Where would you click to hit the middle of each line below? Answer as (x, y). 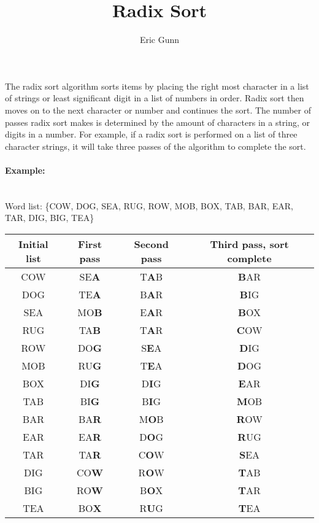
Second (151, 244)
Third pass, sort (249, 244)
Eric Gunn (159, 40)
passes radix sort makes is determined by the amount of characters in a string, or (158, 122)
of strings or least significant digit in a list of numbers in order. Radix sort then (155, 98)
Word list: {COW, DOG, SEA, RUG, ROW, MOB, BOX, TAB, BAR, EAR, (149, 205)
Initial (33, 244)
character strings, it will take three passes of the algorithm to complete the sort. (156, 146)
